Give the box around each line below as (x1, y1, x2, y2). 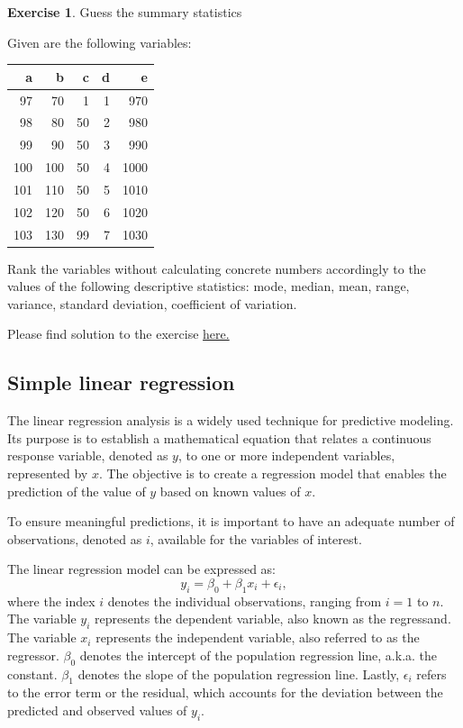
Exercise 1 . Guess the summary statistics (7, 3, 242, 21)
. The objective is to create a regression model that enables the (98, 464, 447, 483)
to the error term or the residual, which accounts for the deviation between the (7, 683, 443, 702)
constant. (7, 664, 58, 683)
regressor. (7, 645, 59, 664)
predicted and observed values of (7, 700, 187, 719)
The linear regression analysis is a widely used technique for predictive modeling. (7, 411, 454, 430)
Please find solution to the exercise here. (7, 324, 230, 343)
